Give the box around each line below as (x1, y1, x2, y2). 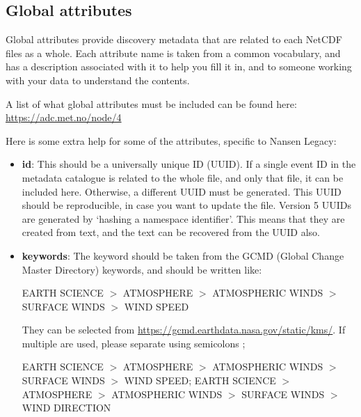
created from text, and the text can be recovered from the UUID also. (22, 225, 320, 239)
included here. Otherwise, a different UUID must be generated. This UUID (22, 184, 342, 198)
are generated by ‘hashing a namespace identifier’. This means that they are (22, 211, 345, 226)
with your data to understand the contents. (6, 72, 190, 87)
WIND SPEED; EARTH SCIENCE (124, 373, 276, 388)
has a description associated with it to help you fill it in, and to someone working (6, 59, 352, 74)
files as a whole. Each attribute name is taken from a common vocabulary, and (6, 45, 341, 60)
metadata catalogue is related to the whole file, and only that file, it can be (22, 170, 344, 184)
